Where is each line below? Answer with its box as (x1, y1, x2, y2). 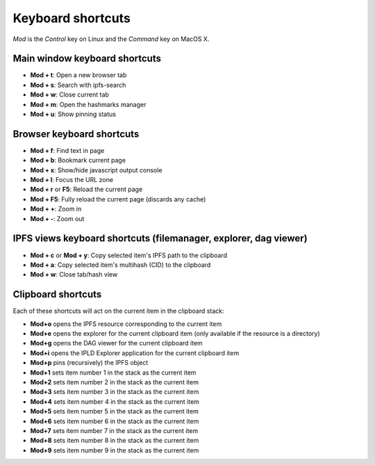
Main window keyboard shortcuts (12, 53, 161, 65)
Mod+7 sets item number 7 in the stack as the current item (30, 426, 199, 434)
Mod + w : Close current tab (30, 90, 109, 99)
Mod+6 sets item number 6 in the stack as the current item (30, 417, 199, 425)
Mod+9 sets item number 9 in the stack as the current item (30, 446, 199, 455)
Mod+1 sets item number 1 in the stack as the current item (30, 368, 197, 377)
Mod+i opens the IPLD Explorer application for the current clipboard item (30, 348, 240, 357)
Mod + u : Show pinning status (30, 110, 116, 118)
